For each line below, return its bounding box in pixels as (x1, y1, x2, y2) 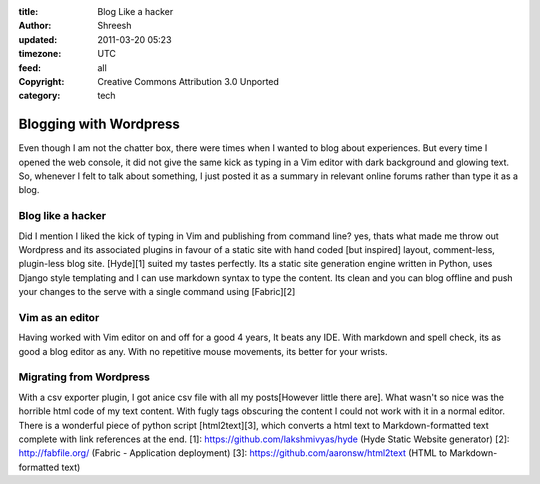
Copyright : (18, 75, 65, 87)
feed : (18, 61, 42, 74)
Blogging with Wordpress (18, 116, 180, 133)
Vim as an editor (18, 310, 100, 324)
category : (18, 90, 61, 102)
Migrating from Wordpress (18, 370, 150, 384)
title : (18, 6, 39, 17)
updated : (18, 33, 58, 45)
